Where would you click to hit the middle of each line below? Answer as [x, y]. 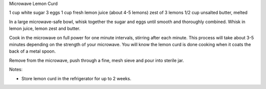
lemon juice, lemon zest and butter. [45, 29]
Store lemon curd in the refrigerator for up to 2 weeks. [76, 78]
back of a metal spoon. [33, 51]
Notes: [16, 69]
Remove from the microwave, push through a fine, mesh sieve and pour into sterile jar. [97, 60]
